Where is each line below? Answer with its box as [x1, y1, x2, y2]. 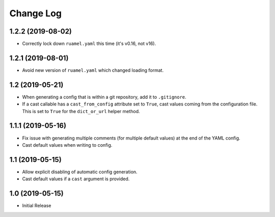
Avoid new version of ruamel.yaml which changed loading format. [22, 67, 164, 73]
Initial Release [22, 203, 51, 209]
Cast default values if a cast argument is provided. [22, 176, 130, 182]
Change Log [9, 8, 62, 19]
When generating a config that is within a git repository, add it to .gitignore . [22, 94, 187, 100]
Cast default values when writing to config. [22, 142, 113, 148]
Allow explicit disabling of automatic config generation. [22, 169, 137, 175]
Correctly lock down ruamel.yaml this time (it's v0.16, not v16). [22, 41, 156, 47]
